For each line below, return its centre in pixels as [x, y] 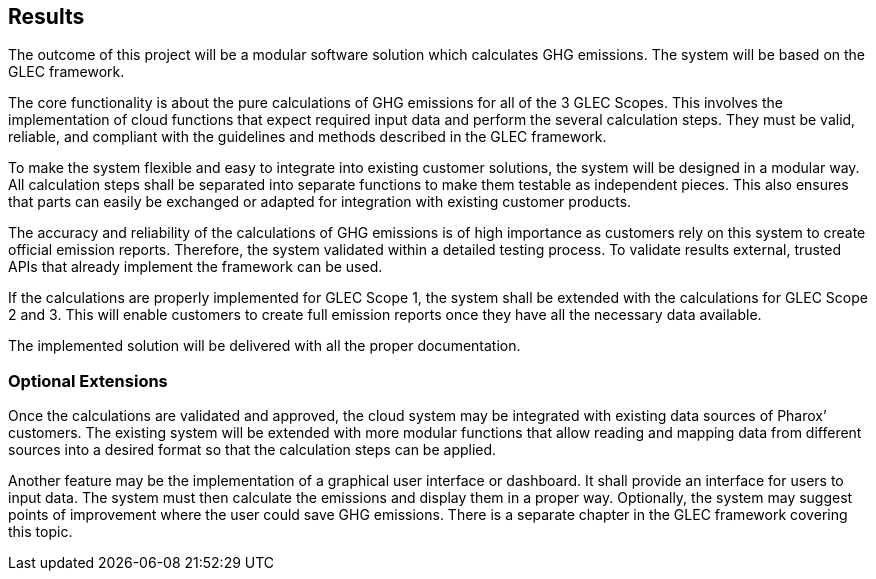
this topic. [40, 532]
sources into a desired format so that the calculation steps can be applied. [252, 450]
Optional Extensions [88, 380]
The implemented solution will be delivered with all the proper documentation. [264, 346]
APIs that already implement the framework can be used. [195, 267]
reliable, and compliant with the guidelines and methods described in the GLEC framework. [307, 137]
